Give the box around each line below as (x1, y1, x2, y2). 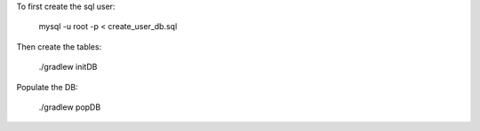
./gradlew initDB (38, 62, 98, 73)
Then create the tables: (16, 41, 102, 52)
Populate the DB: (16, 81, 79, 92)
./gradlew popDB (38, 102, 101, 112)
